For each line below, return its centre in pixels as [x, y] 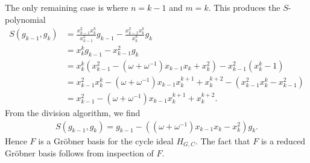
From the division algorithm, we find [73, 112]
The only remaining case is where [67, 7]
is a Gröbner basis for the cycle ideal [106, 140]
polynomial [25, 19]
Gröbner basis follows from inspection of [79, 153]
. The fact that [223, 140]
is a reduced [283, 140]
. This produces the [244, 7]
